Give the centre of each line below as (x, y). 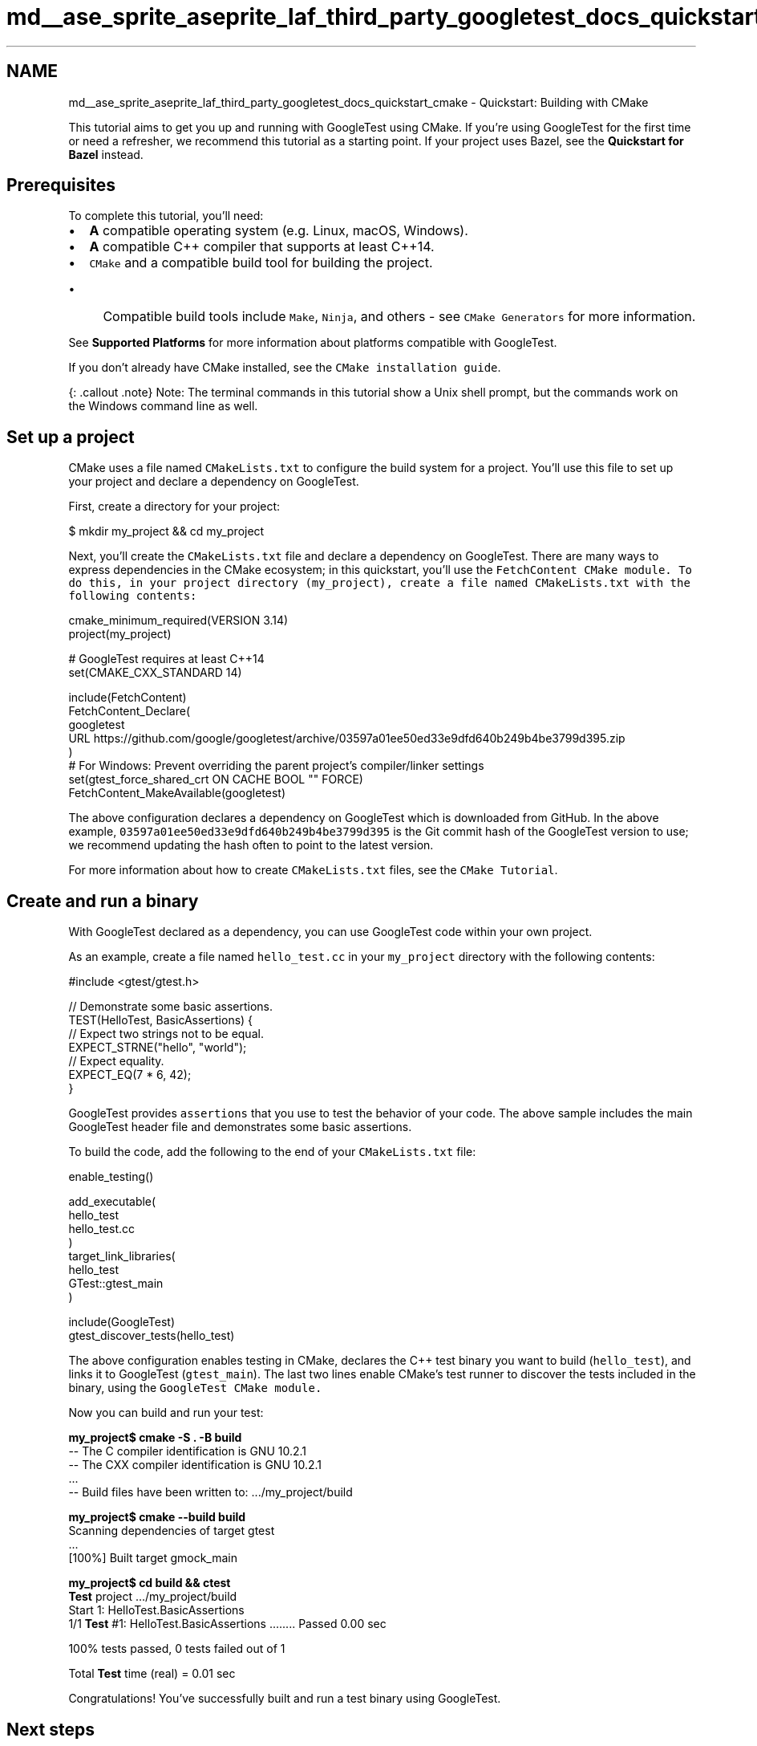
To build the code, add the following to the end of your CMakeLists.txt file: (272, 1152)
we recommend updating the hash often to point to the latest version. (251, 845)
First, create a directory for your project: (174, 507)
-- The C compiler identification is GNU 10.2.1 (188, 1451)
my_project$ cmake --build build (157, 1517)
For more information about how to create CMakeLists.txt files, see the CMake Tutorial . (313, 870)
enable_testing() (111, 1177)
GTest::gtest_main (116, 1284)
